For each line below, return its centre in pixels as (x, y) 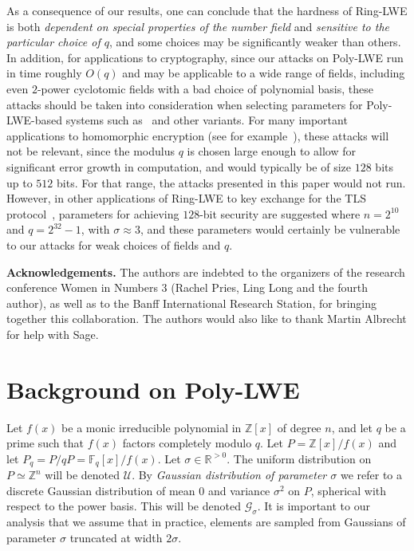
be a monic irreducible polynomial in (152, 427)
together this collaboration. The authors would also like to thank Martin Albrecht (207, 319)
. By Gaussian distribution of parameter (229, 475)
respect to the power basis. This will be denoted (124, 506)
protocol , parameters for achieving (93, 213)
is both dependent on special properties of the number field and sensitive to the (198, 26)
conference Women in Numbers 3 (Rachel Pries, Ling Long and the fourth (187, 287)
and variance (239, 490)
